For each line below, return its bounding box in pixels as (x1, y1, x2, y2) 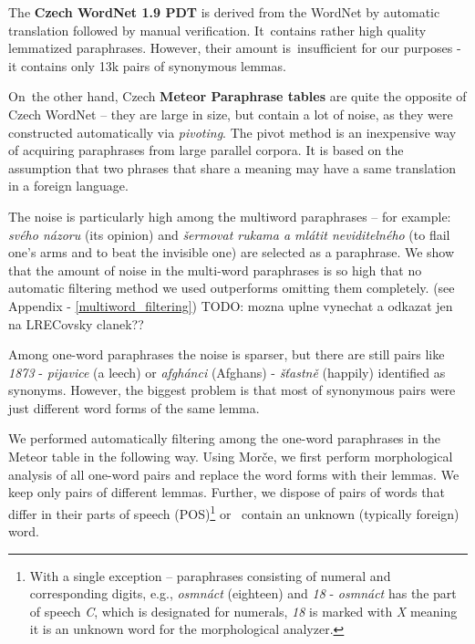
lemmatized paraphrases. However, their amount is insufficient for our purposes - (8, 38, 461, 57)
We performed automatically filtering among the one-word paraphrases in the (8, 429, 441, 448)
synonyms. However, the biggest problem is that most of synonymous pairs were (8, 380, 456, 400)
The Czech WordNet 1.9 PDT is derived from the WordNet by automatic (8, 3, 440, 21)
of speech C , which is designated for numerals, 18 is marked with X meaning (29, 601, 458, 620)
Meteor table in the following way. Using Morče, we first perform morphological (8, 447, 453, 466)
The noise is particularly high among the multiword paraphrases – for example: (8, 206, 451, 225)
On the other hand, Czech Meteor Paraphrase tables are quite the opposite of (8, 87, 467, 106)
